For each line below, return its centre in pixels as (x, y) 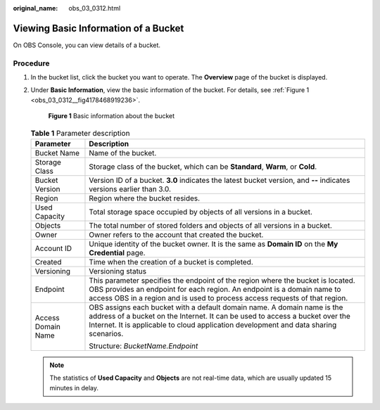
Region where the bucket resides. (145, 198)
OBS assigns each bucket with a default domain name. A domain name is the (216, 307)
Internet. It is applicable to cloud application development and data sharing (213, 325)
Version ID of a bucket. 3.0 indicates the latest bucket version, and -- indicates (220, 180)
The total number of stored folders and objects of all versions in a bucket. (210, 225)
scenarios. (106, 333)
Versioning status (118, 271)
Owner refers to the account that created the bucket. (176, 234)
